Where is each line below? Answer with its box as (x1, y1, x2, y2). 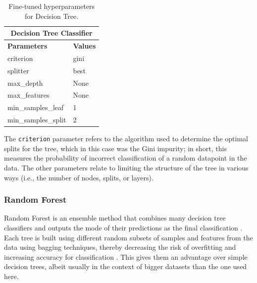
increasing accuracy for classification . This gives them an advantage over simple (4, 251, 248, 262)
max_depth (7, 77, 43, 88)
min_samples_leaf (7, 102, 64, 113)
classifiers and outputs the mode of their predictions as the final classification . (4, 223, 243, 233)
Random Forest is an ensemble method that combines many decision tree (4, 213, 226, 223)
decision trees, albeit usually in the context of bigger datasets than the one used (4, 261, 247, 272)
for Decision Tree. (25, 10, 79, 21)
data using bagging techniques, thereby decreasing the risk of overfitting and (4, 242, 236, 252)
